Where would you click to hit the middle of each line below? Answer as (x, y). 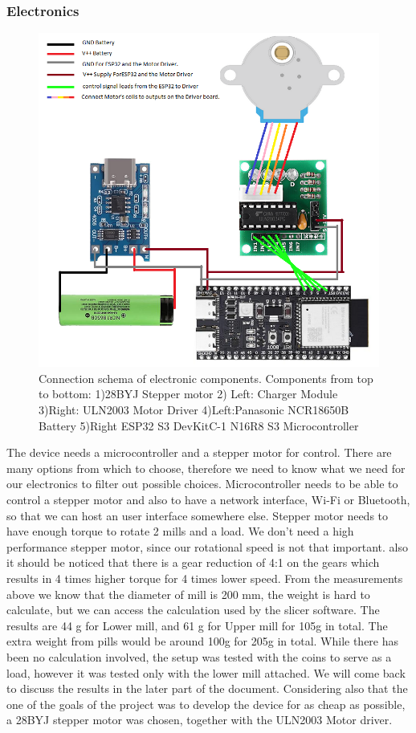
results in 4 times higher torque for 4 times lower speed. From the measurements (205, 578)
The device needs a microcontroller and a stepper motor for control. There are (199, 452)
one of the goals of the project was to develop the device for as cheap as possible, (206, 704)
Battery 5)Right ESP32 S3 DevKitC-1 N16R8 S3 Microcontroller (199, 425)
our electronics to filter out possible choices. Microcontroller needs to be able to (202, 484)
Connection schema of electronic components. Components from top (206, 378)
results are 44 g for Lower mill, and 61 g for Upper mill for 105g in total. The (197, 625)
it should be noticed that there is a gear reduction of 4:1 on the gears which (193, 562)
